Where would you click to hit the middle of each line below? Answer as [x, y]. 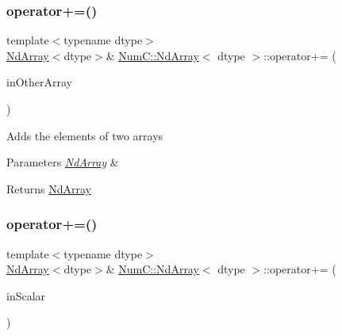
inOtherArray [39, 82]
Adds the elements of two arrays [85, 135]
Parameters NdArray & [63, 162]
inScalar [26, 295]
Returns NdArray [49, 188]
